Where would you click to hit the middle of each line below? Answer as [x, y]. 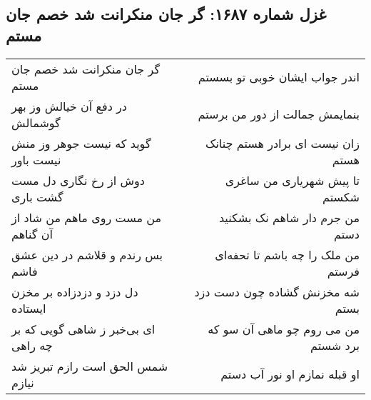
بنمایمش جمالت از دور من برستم [279, 114]
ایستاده [29, 308]
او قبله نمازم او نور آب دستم [290, 374]
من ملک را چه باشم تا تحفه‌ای [287, 254]
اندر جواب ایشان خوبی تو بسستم [279, 77]
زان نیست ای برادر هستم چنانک [283, 143]
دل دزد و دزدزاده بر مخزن [75, 291]
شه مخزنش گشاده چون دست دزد [277, 291]
